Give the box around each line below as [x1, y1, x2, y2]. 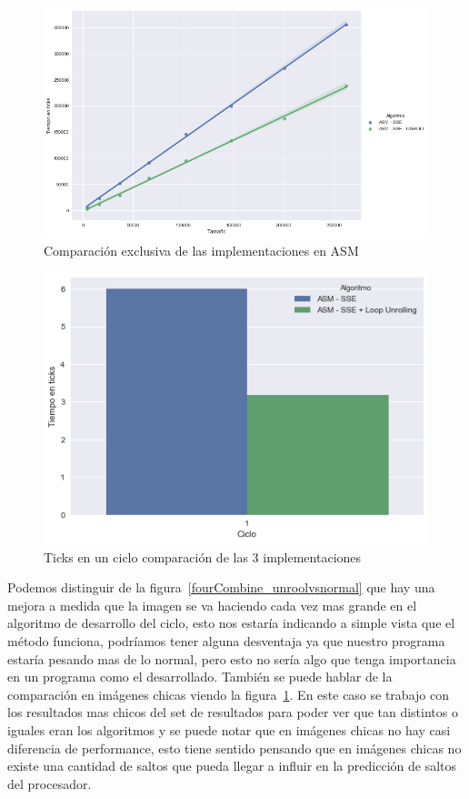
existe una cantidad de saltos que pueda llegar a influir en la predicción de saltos [7, 756, 457, 775]
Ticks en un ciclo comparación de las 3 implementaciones [44, 547, 362, 566]
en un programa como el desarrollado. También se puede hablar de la [7, 667, 393, 686]
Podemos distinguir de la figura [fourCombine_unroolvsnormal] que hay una [7, 578, 435, 597]
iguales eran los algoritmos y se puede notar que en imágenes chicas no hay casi [7, 720, 451, 739]
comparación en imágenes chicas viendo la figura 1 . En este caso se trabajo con [7, 684, 449, 703]
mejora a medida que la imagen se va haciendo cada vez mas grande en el [7, 595, 417, 614]
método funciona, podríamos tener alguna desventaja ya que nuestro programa [7, 631, 445, 650]
